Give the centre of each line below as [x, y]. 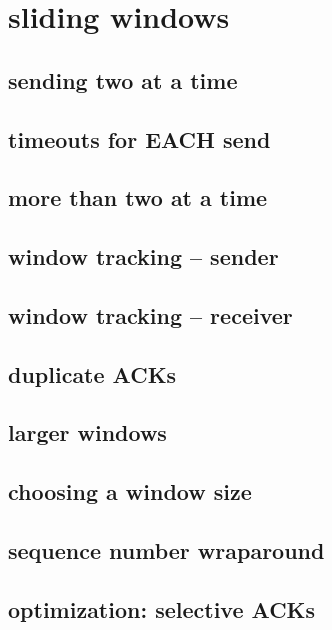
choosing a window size [130, 491]
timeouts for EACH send [139, 138]
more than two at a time [138, 197]
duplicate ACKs [92, 373]
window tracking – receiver [150, 314]
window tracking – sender [143, 256]
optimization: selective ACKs [162, 608]
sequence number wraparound [166, 550]
